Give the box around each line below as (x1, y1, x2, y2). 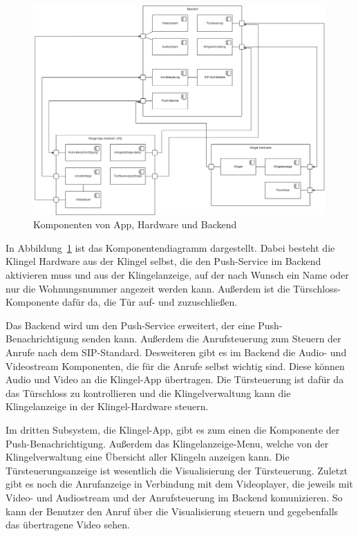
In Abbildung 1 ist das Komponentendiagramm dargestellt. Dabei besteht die (6, 240, 335, 255)
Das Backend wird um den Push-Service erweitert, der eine (6, 317, 255, 332)
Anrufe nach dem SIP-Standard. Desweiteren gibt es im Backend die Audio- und (6, 345, 347, 360)
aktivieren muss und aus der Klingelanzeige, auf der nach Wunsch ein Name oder (6, 268, 349, 282)
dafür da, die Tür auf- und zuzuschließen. (62, 295, 238, 309)
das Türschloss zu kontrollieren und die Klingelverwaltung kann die (6, 385, 291, 400)
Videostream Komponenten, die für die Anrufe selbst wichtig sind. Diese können (6, 358, 345, 373)
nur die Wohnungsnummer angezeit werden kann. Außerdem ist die (6, 281, 290, 295)
